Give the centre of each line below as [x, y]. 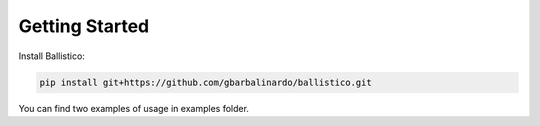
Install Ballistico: [51, 56]
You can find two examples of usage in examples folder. [134, 108]
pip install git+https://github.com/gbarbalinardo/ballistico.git [205, 82]
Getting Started [84, 26]
